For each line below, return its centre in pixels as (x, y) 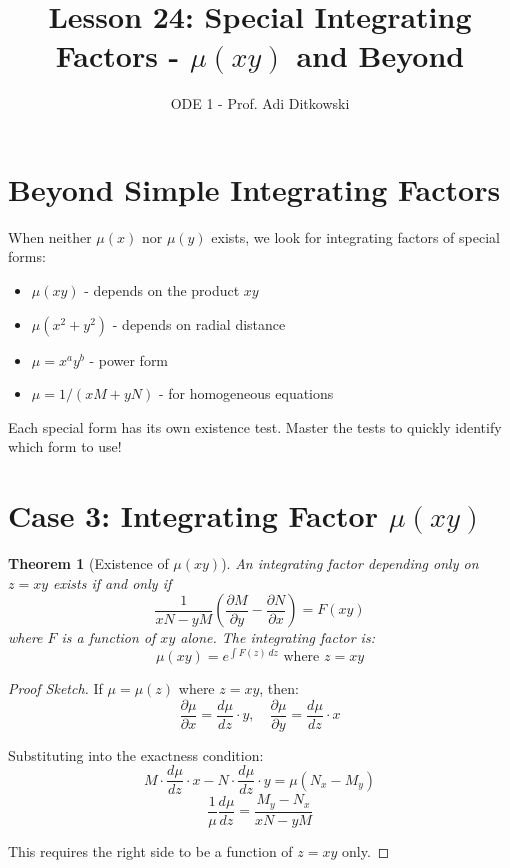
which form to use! (65, 446)
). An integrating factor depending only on (350, 563)
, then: (279, 687)
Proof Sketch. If (55, 687)
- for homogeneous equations (246, 393)
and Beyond (380, 55)
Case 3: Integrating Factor (193, 515)
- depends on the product (162, 290)
